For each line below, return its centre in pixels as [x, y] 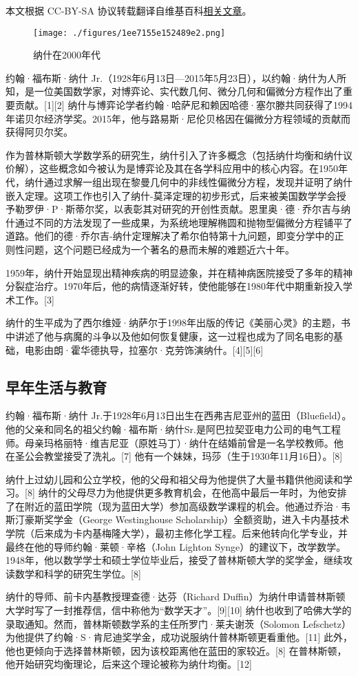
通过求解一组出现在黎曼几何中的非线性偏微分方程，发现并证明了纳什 [198, 182]
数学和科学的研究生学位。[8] [78, 573]
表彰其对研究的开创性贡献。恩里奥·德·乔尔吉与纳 [237, 209]
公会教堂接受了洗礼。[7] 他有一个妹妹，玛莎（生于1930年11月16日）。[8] [183, 456]
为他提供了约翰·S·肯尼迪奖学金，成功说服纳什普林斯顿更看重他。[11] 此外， [179, 637]
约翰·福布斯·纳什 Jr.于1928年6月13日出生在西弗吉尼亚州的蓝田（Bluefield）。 [179, 415]
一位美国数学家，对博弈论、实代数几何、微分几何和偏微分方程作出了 [188, 91]
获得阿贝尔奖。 [39, 132]
